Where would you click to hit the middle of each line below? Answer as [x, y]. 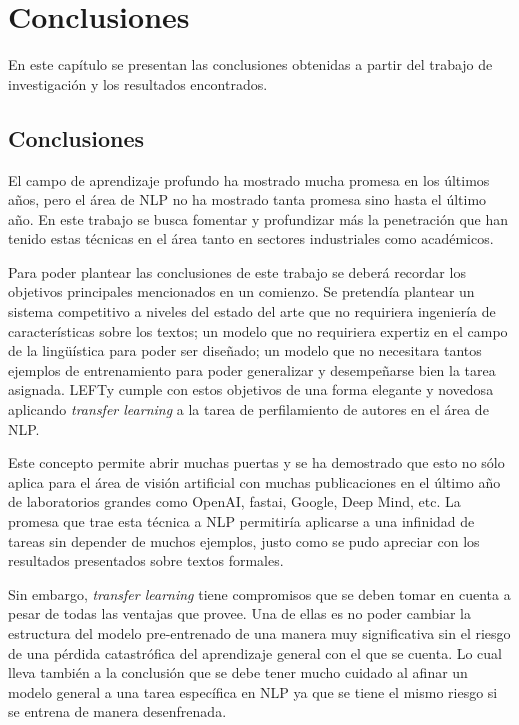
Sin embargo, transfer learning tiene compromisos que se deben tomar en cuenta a [259, 593]
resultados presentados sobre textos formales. [146, 560]
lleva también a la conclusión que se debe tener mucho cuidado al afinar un [238, 672]
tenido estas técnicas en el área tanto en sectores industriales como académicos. [251, 238]
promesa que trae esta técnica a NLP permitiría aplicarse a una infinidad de [241, 521]
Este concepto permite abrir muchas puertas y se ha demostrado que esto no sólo [256, 462]
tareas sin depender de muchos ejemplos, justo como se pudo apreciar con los [244, 540]
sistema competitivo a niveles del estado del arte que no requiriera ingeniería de [252, 311]
